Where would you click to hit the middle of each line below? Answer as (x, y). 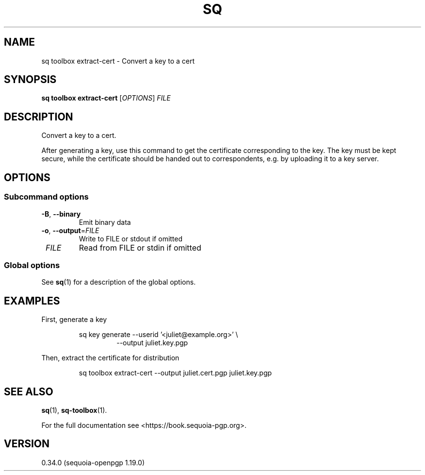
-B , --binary (61, 214)
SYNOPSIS (30, 80)
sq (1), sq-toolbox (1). (74, 410)
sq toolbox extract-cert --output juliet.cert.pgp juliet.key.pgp (175, 373)
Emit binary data (105, 222)
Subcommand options (46, 197)
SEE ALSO (29, 391)
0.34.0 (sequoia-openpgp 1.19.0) (93, 462)
